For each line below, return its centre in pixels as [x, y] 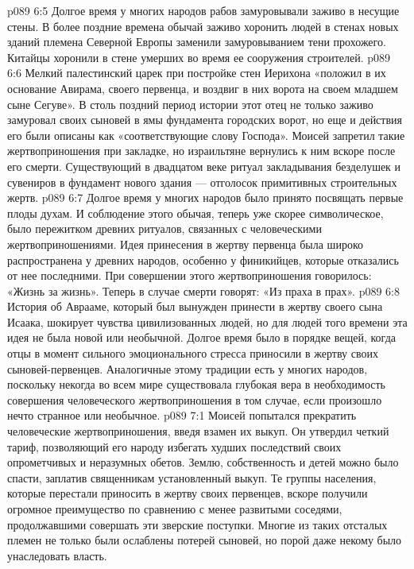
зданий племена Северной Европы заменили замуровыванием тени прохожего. [197, 42]
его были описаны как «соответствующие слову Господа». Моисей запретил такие [206, 135]
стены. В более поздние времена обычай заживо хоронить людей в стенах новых [203, 26]
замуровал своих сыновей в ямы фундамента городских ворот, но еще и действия [205, 120]
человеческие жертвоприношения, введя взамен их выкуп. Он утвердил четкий [198, 431]
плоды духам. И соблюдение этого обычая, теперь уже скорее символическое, [195, 213]
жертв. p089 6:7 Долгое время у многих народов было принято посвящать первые [205, 197]
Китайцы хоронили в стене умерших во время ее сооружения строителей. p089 [199, 57]
